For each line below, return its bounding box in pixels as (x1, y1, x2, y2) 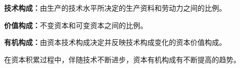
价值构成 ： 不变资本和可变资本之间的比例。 (4, 19, 147, 30)
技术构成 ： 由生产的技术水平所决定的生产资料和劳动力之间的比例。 (4, 3, 226, 13)
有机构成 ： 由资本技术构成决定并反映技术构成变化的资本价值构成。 (4, 37, 226, 48)
